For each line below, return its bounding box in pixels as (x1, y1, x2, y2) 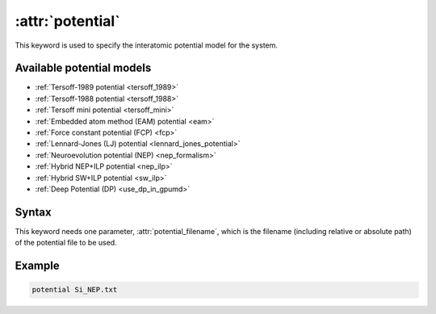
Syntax (15, 205, 52, 219)
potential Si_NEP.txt (31, 285, 118, 295)
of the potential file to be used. (15, 238, 117, 248)
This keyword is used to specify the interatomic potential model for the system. (15, 40, 279, 50)
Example (15, 259, 60, 273)
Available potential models (15, 61, 152, 75)
